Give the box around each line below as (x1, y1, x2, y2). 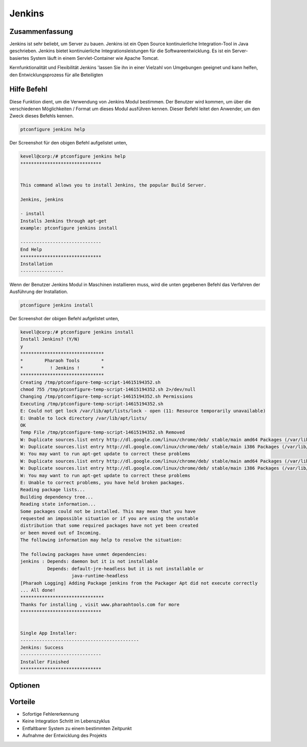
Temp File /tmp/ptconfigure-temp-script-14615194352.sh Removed (20, 429, 185, 435)
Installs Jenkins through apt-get (20, 218, 107, 224)
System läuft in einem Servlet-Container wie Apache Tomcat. (30, 55, 159, 61)
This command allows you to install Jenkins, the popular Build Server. (20, 182, 207, 188)
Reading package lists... (20, 487, 85, 493)
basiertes (9, 55, 29, 61)
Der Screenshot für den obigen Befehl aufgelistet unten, (9, 140, 127, 146)
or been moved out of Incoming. (20, 530, 102, 535)
